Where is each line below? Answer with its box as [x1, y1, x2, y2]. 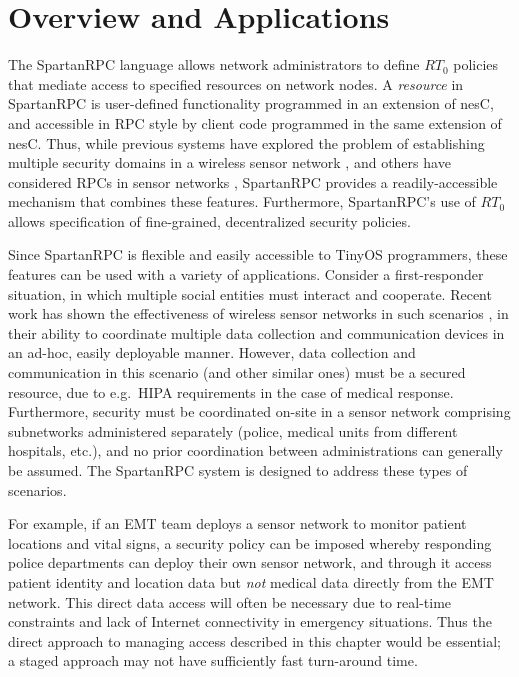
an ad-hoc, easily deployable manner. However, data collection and [8, 342, 416, 363]
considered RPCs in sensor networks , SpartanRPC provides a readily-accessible [8, 171, 498, 192]
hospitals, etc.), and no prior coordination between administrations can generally [8, 440, 503, 461]
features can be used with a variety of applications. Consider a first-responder [8, 264, 484, 285]
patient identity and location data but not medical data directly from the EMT [8, 571, 494, 592]
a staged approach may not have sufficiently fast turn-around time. [8, 650, 418, 671]
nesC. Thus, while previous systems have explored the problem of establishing [8, 132, 485, 153]
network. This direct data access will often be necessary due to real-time [8, 591, 452, 612]
